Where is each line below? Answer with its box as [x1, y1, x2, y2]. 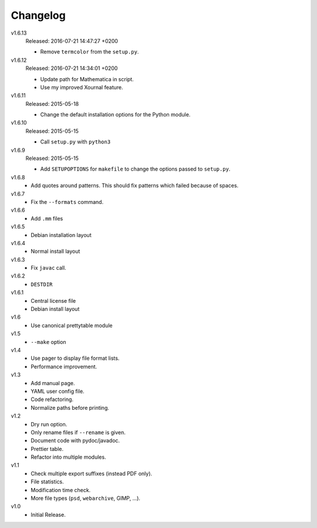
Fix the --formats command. [31, 198, 104, 205]
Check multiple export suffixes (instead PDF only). [31, 470, 153, 477]
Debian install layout [31, 306, 80, 313]
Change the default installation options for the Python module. [40, 111, 191, 118]
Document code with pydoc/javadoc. [31, 437, 120, 444]
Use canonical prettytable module [31, 322, 113, 329]
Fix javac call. [31, 265, 67, 272]
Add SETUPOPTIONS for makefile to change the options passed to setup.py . [40, 165, 231, 173]
